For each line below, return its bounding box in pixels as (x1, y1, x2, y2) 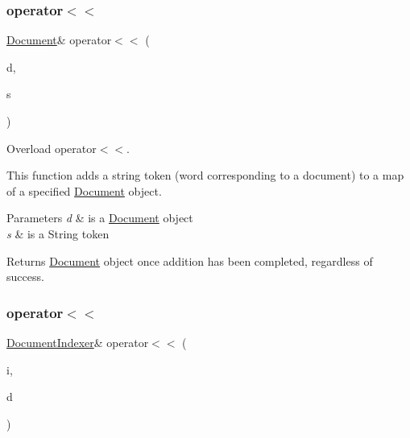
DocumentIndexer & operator (6, 333, 149, 350)
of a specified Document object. (6, 182, 162, 199)
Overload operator (6, 139, 97, 156)
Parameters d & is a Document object (6, 209, 193, 226)
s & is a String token (6, 225, 110, 242)
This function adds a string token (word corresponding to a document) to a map (6, 167, 404, 184)
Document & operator (6, 31, 112, 48)
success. (6, 268, 44, 285)
